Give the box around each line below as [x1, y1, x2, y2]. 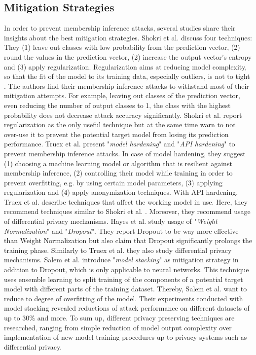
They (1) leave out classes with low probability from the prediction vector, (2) [4, 42, 240, 52]
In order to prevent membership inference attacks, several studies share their [4, 23, 236, 33]
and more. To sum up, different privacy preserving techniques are [37, 313, 235, 323]
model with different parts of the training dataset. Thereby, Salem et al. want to [4, 284, 247, 294]
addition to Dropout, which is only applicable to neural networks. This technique [4, 264, 249, 275]
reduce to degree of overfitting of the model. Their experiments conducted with [4, 293, 243, 303]
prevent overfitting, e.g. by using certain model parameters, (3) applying [4, 177, 222, 187]
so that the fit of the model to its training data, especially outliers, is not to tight [4, 71, 250, 81]
